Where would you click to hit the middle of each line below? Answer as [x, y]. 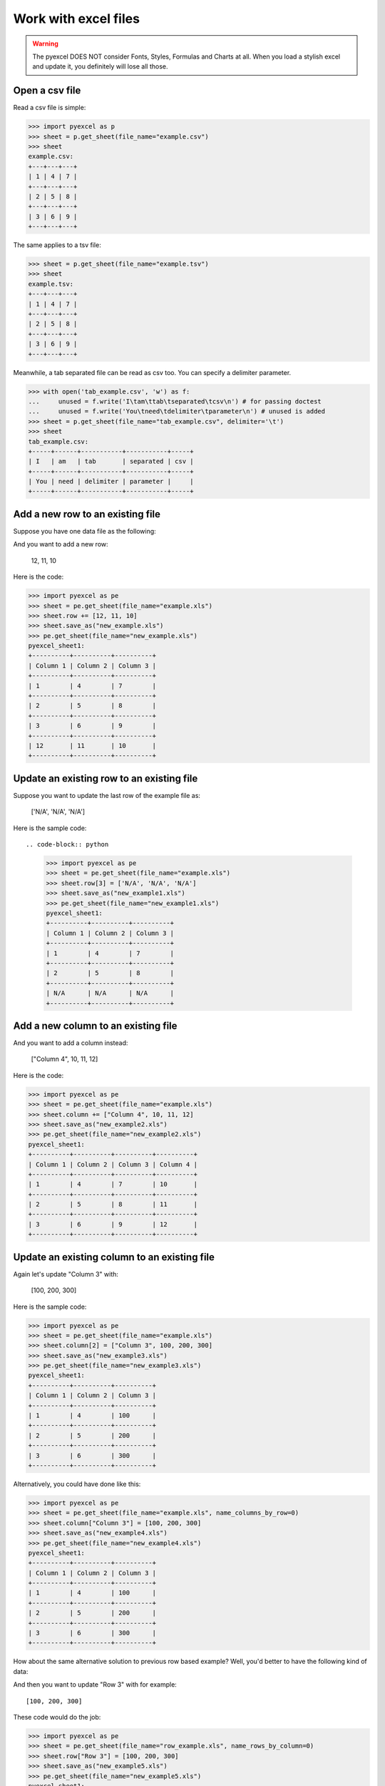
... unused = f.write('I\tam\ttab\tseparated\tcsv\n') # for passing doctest [175, 401]
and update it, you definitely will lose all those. [100, 66]
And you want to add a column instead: [71, 1043]
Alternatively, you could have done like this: [77, 1484]
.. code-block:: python [67, 844]
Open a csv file [47, 90]
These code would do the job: [57, 1717]
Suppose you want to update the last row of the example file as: [107, 795]
